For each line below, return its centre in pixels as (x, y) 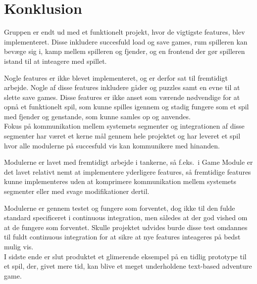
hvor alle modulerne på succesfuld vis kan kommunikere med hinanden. (112, 145)
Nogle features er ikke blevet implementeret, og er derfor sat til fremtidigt (116, 77)
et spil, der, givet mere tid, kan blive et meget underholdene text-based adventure (128, 266)
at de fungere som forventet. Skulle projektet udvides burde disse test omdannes (126, 227)
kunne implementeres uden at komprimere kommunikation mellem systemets (120, 181)
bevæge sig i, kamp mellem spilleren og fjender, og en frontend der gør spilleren (125, 51)
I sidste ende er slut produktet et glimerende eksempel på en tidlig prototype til (125, 256)
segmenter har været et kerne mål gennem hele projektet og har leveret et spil (122, 136)
